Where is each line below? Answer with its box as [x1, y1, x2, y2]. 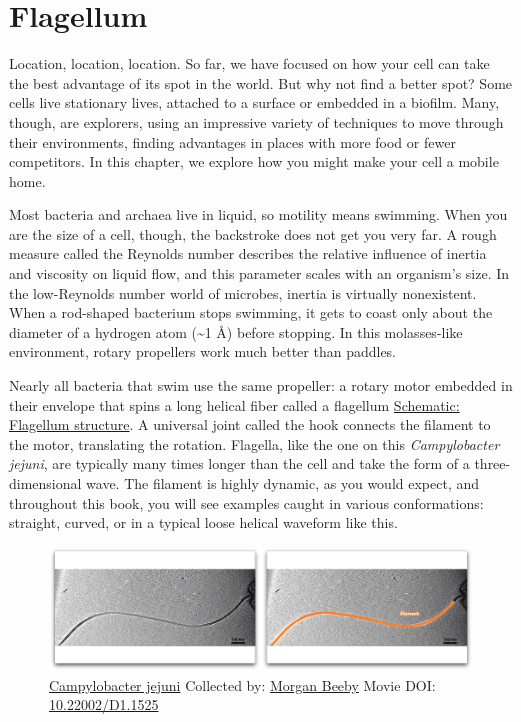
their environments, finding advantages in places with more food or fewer [9, 131, 456, 152]
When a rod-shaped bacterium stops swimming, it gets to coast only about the [9, 302, 493, 323]
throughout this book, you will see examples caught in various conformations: [9, 492, 484, 513]
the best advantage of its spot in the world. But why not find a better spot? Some [9, 72, 513, 93]
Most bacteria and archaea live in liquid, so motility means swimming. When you [9, 204, 508, 225]
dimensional [9, 473, 82, 493]
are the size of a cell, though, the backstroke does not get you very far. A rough [9, 223, 497, 244]
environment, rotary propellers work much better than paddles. [9, 341, 397, 362]
